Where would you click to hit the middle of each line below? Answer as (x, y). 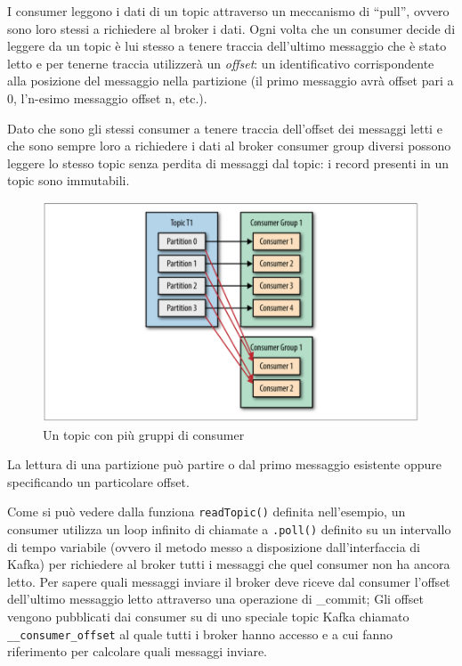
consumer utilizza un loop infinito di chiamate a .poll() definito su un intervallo (229, 529)
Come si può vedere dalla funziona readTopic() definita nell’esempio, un (207, 512)
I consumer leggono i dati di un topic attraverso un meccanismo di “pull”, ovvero (228, 11)
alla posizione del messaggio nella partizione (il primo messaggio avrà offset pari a (231, 81)
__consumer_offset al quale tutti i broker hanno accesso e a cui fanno (200, 634)
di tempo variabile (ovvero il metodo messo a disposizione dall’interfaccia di (214, 546)
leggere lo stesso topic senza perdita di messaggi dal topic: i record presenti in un (228, 162)
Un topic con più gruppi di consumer (144, 434)
